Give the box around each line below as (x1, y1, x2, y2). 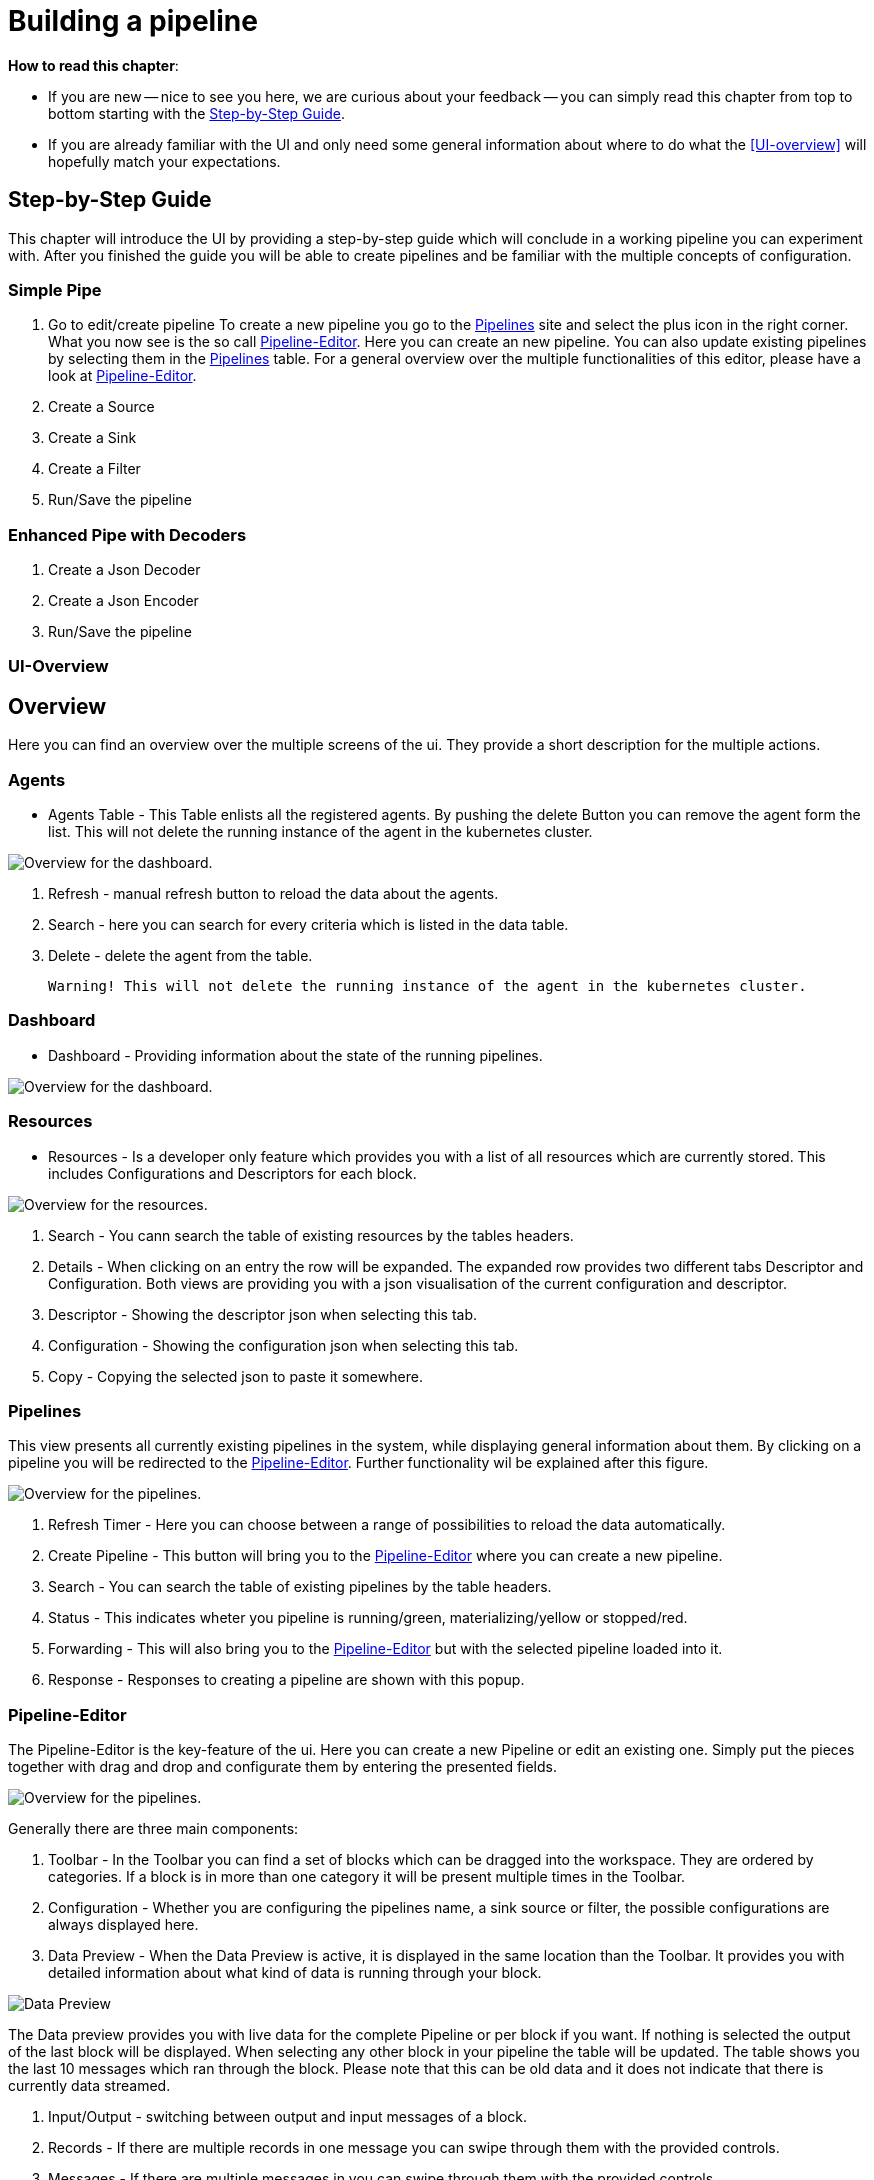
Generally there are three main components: (8, 1820, 299, 1838)
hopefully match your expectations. (48, 152, 281, 170)
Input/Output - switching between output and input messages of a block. (48, 2108, 528, 2126)
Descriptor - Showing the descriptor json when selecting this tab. (48, 1305, 478, 1323)
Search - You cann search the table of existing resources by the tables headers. (48, 1226, 574, 1244)
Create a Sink (48, 429, 137, 447)
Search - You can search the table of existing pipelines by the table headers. (48, 1578, 552, 1596)
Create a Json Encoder (48, 592, 199, 610)
